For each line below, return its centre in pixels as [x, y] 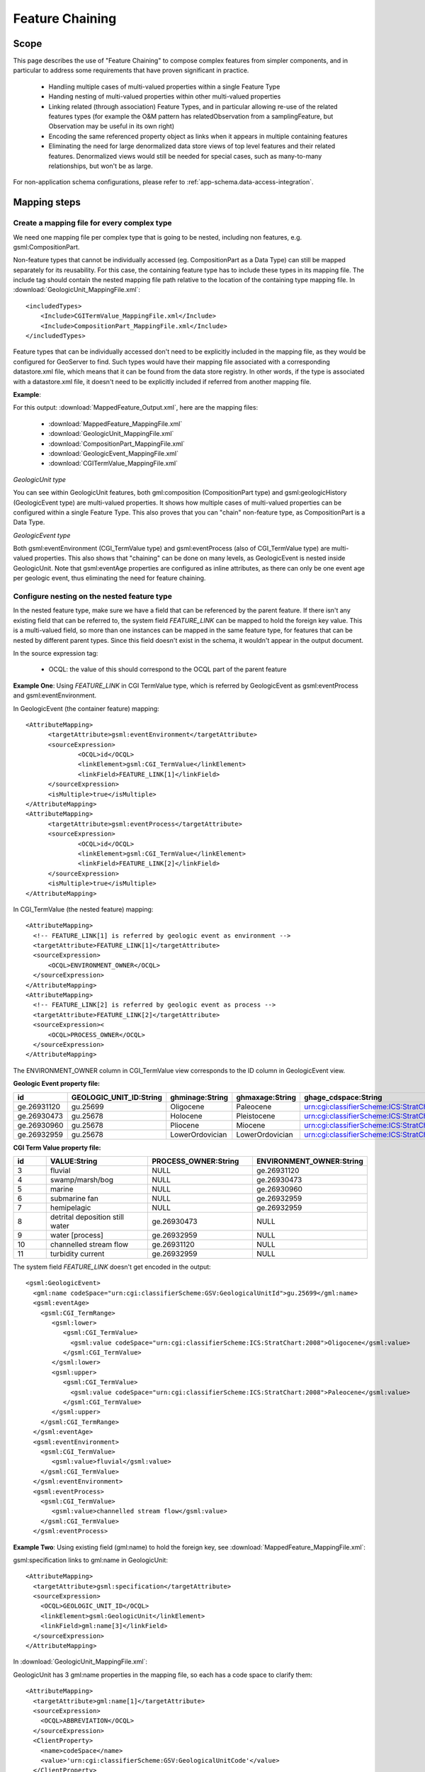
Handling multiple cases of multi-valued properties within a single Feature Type [164, 86]
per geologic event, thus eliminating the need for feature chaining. [109, 578]
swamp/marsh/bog [81, 1179]
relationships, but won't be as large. [101, 166]
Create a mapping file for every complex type [93, 223]
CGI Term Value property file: [57, 1148]
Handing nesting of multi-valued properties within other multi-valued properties [165, 96]
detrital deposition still [87, 1217]
